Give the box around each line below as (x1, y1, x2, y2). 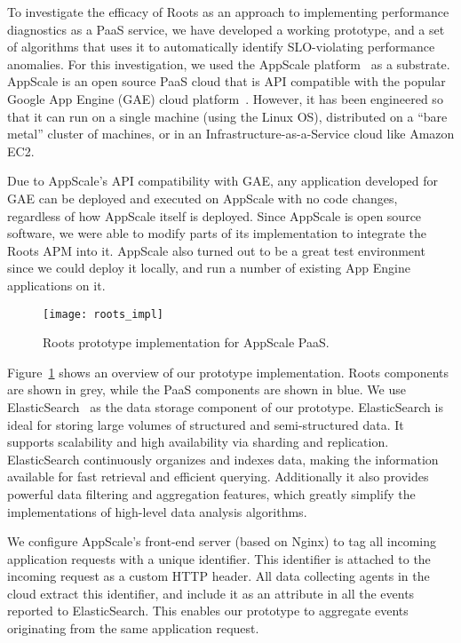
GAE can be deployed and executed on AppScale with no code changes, (7, 188, 398, 207)
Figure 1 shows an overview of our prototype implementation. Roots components (7, 362, 449, 381)
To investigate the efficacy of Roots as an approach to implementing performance (7, 3, 449, 20)
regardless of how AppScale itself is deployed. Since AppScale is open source (7, 206, 422, 225)
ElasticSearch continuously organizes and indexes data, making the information (7, 449, 439, 468)
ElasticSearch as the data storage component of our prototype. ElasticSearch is (7, 397, 443, 416)
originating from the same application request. (7, 619, 259, 638)
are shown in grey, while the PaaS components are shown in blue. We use (7, 380, 406, 399)
